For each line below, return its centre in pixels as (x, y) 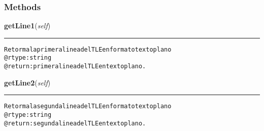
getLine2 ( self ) (27, 82)
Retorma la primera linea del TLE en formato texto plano (88, 49)
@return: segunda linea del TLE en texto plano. (75, 123)
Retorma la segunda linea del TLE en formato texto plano (88, 106)
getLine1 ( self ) (27, 26)
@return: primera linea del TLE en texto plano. (75, 67)
